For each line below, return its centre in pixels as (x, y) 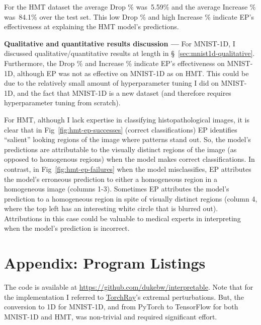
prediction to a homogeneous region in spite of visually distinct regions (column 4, (131, 198)
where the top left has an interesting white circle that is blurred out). (111, 208)
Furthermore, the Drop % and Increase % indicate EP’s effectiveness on (114, 63)
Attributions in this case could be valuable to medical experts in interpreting (122, 218)
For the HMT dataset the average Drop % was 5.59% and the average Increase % (130, 7)
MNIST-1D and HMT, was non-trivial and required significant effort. (111, 316)
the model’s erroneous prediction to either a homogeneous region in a (111, 179)
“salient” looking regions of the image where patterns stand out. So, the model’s (127, 139)
